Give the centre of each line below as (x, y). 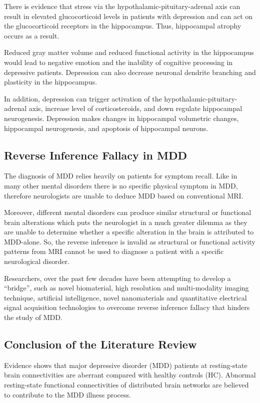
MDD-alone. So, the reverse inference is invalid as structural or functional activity (130, 241)
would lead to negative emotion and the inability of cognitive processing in (118, 62)
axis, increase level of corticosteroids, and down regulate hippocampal (135, 108)
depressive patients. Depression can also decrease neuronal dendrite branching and (130, 72)
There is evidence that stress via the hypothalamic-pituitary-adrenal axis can (122, 6)
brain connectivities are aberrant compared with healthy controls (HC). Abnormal (130, 375)
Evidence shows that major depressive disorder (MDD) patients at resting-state (126, 365)
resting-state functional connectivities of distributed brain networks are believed (126, 385)
